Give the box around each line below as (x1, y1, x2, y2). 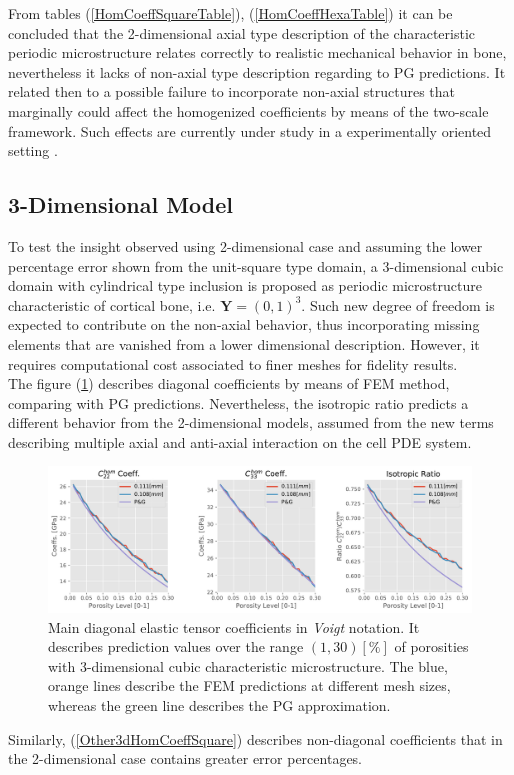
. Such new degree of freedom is (301, 294, 495, 315)
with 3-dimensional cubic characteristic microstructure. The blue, (48, 655, 448, 676)
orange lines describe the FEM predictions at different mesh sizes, (48, 675, 451, 696)
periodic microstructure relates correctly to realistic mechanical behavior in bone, (8, 42, 507, 63)
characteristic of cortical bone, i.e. (8, 294, 216, 315)
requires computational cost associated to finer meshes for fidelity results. (8, 353, 458, 374)
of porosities (394, 636, 469, 657)
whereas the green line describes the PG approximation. (48, 695, 391, 716)
